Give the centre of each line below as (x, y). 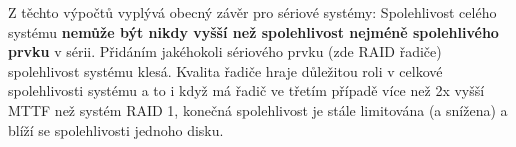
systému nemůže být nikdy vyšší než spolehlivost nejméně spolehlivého (253, 31)
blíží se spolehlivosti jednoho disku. (116, 129)
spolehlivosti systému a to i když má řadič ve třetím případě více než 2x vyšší (246, 90)
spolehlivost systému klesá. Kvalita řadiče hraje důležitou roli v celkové (225, 70)
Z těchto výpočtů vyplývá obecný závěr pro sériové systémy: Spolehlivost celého (252, 12)
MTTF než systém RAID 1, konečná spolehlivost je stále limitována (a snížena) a (258, 109)
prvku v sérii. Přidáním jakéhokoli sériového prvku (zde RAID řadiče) (225, 51)
